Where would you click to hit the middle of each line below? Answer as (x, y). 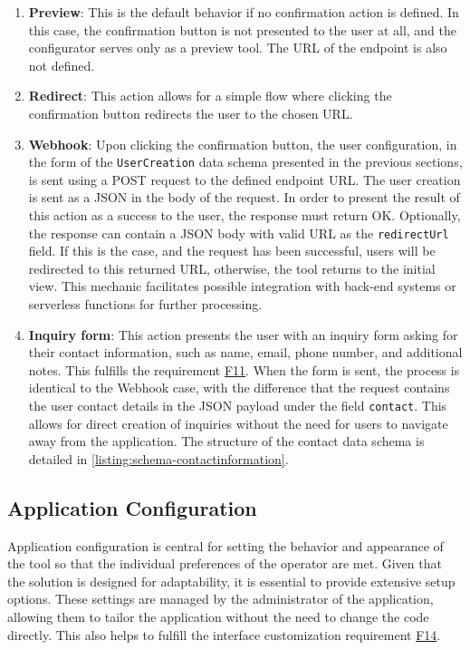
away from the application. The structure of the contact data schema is (226, 441)
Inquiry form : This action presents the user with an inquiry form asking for (243, 334)
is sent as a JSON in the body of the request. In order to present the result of (244, 197)
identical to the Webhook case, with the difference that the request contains (239, 388)
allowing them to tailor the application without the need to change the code (218, 617)
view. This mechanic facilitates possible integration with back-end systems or (242, 286)
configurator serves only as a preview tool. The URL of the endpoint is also (238, 48)
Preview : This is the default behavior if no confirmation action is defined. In (244, 12)
